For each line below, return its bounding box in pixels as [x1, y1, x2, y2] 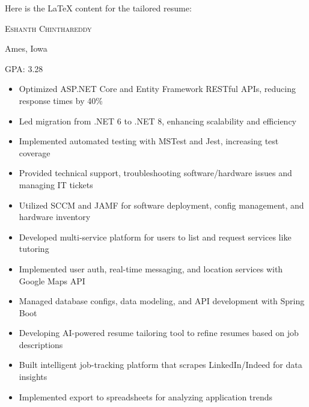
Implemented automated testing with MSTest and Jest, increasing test [19, 135, 279, 147]
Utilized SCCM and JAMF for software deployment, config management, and [19, 198, 304, 211]
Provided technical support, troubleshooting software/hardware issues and [19, 167, 292, 179]
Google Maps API [19, 274, 85, 287]
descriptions [19, 338, 63, 350]
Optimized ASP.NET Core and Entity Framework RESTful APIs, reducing [19, 82, 296, 95]
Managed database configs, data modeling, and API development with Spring [19, 295, 305, 307]
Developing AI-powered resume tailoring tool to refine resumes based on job [19, 326, 299, 339]
